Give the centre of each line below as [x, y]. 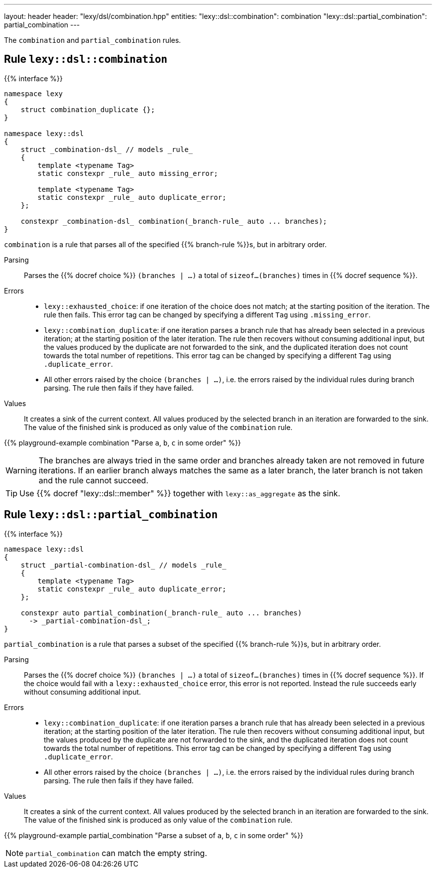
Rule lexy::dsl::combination [86, 59]
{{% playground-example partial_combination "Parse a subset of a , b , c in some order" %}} [154, 835]
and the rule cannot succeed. [94, 480]
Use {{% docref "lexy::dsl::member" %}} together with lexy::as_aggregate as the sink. [180, 493]
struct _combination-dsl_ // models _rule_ [107, 149]
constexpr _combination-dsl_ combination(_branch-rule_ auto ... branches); [174, 221]
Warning [21, 470]
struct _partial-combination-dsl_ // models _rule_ [123, 565]
